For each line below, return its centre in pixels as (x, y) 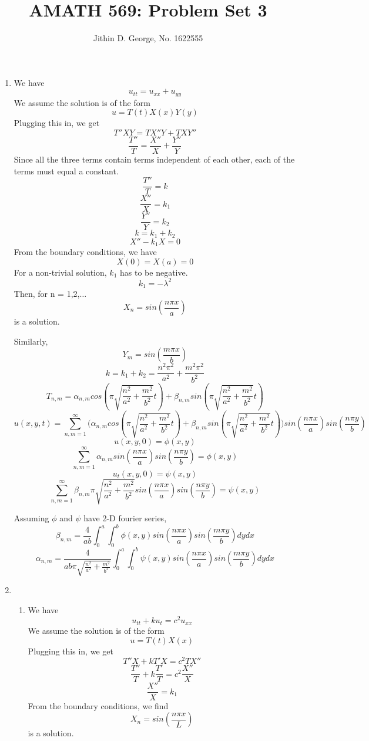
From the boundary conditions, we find (98, 705)
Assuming (31, 518)
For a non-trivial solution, (60, 272)
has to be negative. (154, 272)
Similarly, (31, 341)
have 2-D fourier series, (125, 518)
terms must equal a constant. (66, 171)
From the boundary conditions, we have (85, 252)
